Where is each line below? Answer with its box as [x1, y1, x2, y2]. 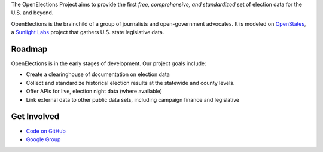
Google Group [26, 135, 61, 143]
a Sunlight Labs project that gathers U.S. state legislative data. [11, 29, 164, 36]
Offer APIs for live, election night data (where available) [26, 87, 163, 95]
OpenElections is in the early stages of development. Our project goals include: [11, 60, 206, 67]
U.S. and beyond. [11, 9, 54, 16]
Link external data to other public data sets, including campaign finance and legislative [26, 96, 239, 103]
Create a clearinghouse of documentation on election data [26, 71, 170, 78]
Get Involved [11, 111, 60, 122]
